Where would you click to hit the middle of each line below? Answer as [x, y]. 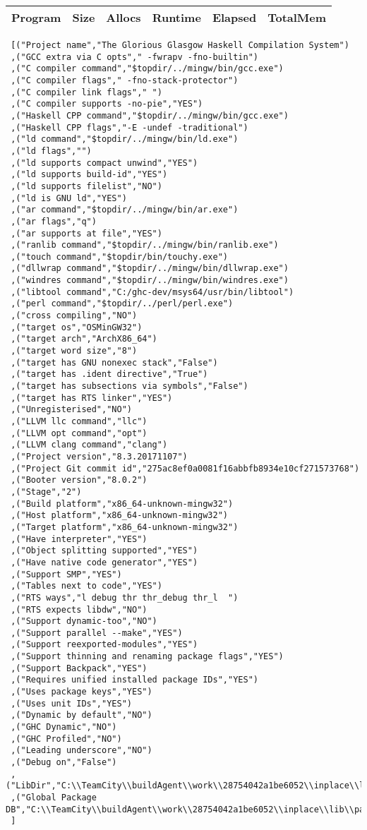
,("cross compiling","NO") [74, 316]
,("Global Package [54, 798]
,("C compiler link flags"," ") [86, 92]
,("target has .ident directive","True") [109, 374]
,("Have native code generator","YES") [104, 562]
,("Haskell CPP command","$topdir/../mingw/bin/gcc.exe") [150, 115]
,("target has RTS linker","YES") [92, 398]
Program [36, 17]
